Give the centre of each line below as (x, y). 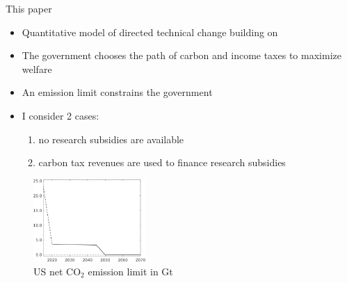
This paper (29, 8)
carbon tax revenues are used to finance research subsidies (162, 162)
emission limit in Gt (130, 271)
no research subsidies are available (111, 139)
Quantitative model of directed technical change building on (150, 32)
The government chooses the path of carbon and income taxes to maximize (181, 55)
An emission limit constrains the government (117, 92)
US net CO (57, 271)
